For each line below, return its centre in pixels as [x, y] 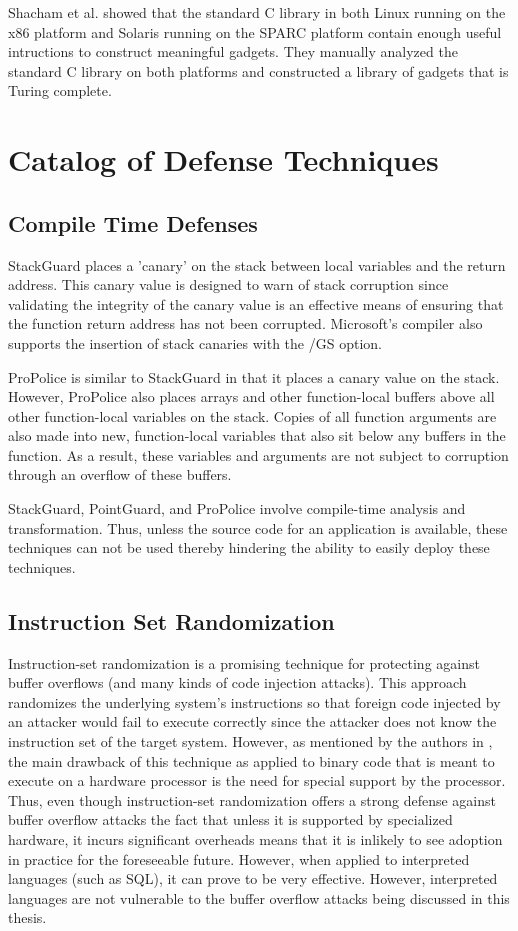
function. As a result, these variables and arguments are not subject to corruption [258, 454]
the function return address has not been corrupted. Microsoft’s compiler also [245, 323]
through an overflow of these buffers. [120, 474]
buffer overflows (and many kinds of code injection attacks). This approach [237, 682]
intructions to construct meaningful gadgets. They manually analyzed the [233, 51]
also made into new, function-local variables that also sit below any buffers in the [257, 435]
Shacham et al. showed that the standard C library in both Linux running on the [257, 12]
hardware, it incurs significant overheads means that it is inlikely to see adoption [255, 839]
